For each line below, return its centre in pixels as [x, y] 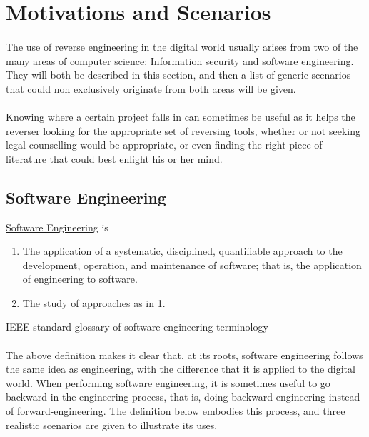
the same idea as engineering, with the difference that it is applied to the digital [181, 369]
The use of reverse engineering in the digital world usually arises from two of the [182, 46]
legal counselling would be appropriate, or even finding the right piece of [164, 145]
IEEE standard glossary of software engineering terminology [137, 327]
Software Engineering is [57, 227]
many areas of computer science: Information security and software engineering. [180, 60]
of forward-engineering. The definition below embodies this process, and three [176, 411]
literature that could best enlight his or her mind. [114, 158]
